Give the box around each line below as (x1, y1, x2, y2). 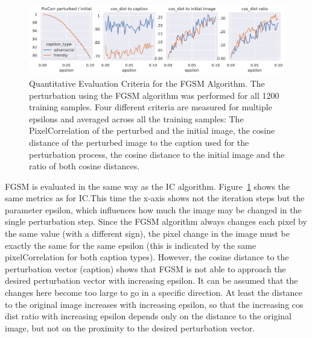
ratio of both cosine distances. (29, 160, 140, 172)
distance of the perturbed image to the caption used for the (29, 136, 249, 148)
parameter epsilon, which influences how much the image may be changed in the (5, 203, 302, 216)
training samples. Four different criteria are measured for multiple (29, 101, 272, 113)
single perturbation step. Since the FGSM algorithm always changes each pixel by (5, 215, 307, 228)
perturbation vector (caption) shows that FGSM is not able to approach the (5, 262, 286, 275)
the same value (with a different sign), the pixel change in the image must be (5, 227, 290, 240)
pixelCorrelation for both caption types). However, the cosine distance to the (5, 251, 289, 263)
